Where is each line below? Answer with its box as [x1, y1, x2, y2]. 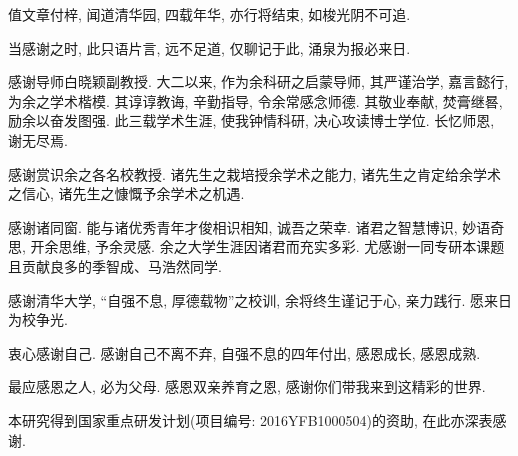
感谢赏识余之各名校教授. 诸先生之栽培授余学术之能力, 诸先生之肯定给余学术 [8, 163, 502, 184]
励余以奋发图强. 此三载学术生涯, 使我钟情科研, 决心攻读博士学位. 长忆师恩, [8, 110, 495, 131]
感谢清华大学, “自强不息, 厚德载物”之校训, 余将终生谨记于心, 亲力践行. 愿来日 [8, 289, 512, 310]
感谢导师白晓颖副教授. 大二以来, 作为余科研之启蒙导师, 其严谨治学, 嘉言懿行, [8, 71, 509, 92]
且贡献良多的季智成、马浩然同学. [8, 255, 222, 276]
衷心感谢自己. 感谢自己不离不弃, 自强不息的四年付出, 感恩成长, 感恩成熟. [8, 342, 481, 363]
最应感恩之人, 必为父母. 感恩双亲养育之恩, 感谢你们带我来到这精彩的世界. [8, 376, 486, 397]
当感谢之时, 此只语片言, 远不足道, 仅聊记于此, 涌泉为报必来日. [8, 37, 411, 58]
